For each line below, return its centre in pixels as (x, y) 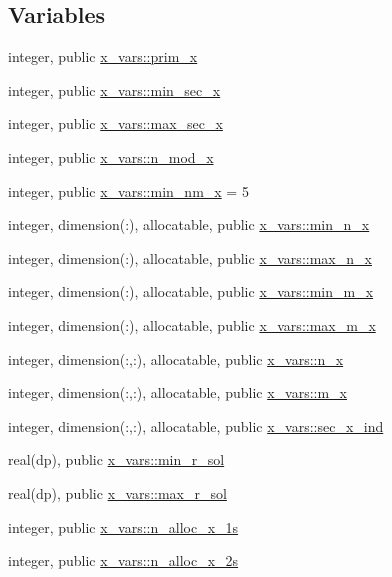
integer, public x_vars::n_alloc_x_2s (123, 560)
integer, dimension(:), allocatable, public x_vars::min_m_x (191, 291)
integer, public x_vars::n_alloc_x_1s (123, 526)
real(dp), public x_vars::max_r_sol (117, 492)
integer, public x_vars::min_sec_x (114, 89)
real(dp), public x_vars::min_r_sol (116, 459)
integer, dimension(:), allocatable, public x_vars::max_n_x (190, 257)
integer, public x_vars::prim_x (103, 56)
